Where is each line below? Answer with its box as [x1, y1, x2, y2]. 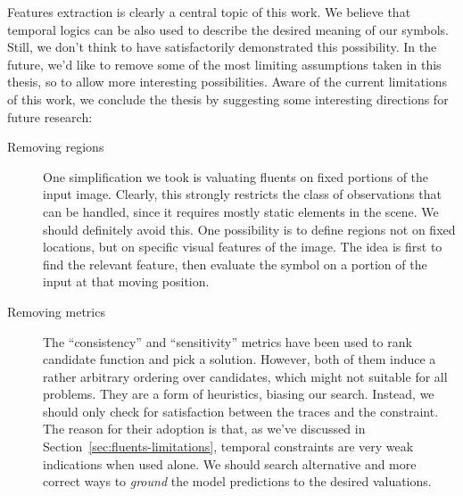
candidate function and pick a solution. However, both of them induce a [43, 350, 436, 368]
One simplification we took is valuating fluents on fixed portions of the [43, 167, 429, 186]
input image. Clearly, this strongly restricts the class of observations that [43, 185, 442, 203]
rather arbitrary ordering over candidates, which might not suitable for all [43, 367, 448, 385]
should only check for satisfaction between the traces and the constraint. [43, 401, 439, 420]
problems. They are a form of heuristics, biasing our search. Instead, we [43, 384, 434, 403]
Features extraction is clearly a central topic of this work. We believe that [7, 3, 411, 21]
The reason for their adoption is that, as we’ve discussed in [43, 419, 366, 438]
